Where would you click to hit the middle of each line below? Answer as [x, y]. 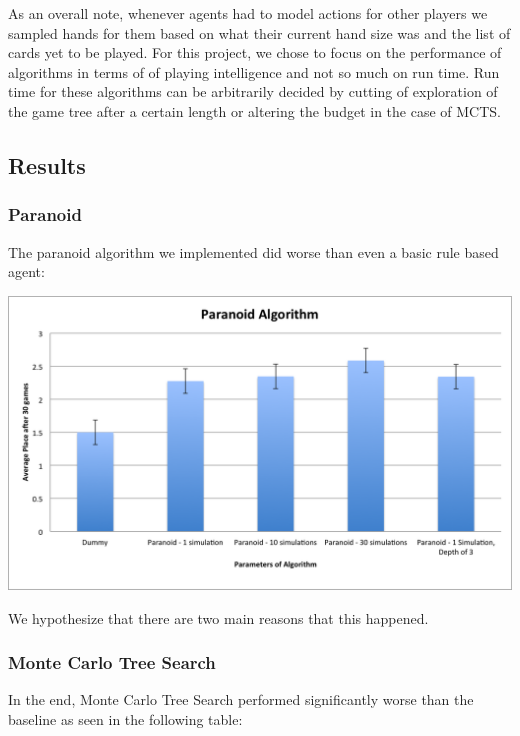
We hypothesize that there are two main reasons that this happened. [218, 617]
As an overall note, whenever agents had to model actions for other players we [248, 13]
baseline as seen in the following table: [125, 719]
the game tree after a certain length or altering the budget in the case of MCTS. [254, 110]
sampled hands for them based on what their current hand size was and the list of [259, 32]
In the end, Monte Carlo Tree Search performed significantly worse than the [241, 699]
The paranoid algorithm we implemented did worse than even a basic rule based [253, 251]
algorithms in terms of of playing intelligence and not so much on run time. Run [254, 71]
